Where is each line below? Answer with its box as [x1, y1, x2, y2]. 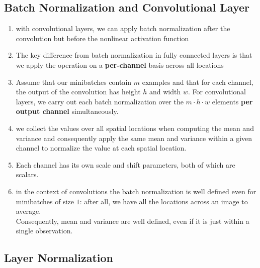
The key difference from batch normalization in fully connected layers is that [16, 50, 252, 60]
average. [16, 206, 41, 216]
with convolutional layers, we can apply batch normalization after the [16, 23, 230, 34]
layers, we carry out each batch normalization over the [16, 96, 184, 106]
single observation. [16, 225, 73, 236]
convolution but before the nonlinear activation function [16, 33, 189, 43]
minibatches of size [16, 196, 74, 206]
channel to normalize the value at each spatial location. [16, 143, 187, 153]
